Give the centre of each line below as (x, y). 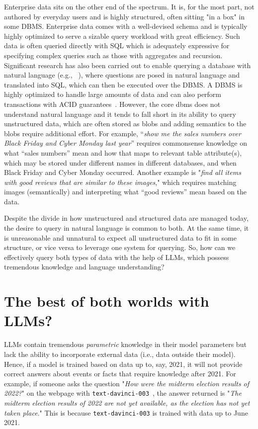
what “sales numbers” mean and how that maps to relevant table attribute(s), (123, 152)
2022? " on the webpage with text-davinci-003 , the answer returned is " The (123, 393)
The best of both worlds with (107, 301)
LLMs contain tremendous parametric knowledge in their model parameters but (125, 344)
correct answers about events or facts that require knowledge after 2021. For (120, 374)
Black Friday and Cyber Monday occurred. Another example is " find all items (123, 172)
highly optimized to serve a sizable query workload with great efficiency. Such (122, 36)
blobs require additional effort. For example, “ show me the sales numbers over (123, 133)
